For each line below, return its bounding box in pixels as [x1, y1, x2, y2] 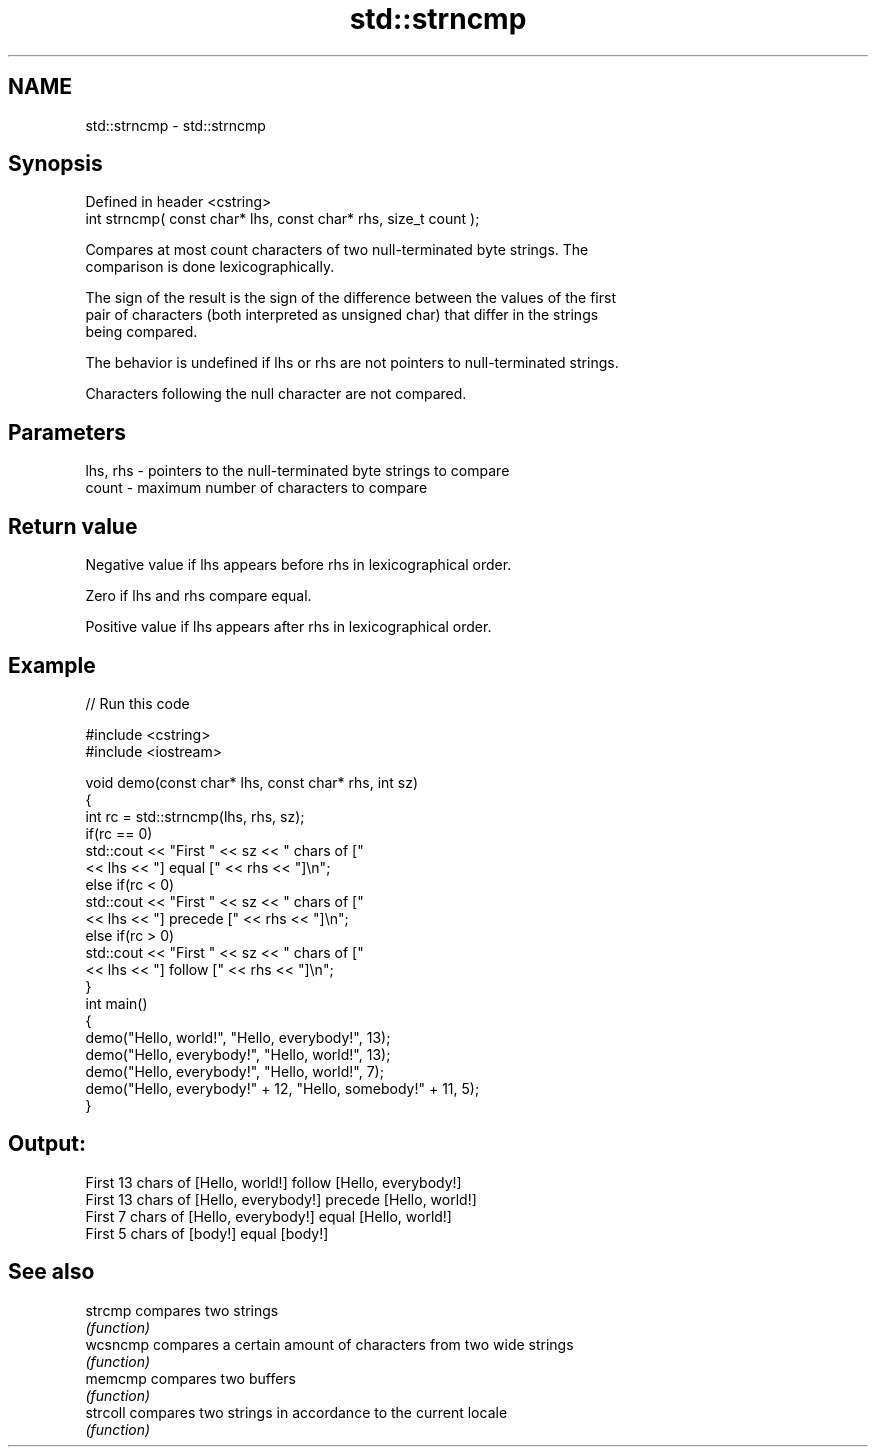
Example [8, 652, 96, 678]
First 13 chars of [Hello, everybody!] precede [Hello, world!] [85, 1190, 477, 1208]
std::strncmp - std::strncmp [85, 116, 266, 134]
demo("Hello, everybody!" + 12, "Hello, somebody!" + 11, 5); [85, 1079, 480, 1097]
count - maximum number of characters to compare [85, 479, 428, 497]
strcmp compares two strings [85, 1301, 279, 1319]
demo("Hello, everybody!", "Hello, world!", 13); [85, 1045, 391, 1063]
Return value [8, 513, 138, 539]
